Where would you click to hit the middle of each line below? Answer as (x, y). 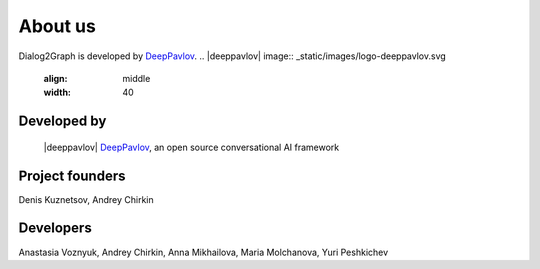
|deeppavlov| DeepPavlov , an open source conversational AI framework (191, 147)
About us (57, 26)
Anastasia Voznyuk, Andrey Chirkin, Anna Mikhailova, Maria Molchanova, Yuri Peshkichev (203, 252)
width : (57, 92)
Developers (55, 228)
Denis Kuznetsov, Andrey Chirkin (86, 199)
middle (136, 78)
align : (55, 78)
